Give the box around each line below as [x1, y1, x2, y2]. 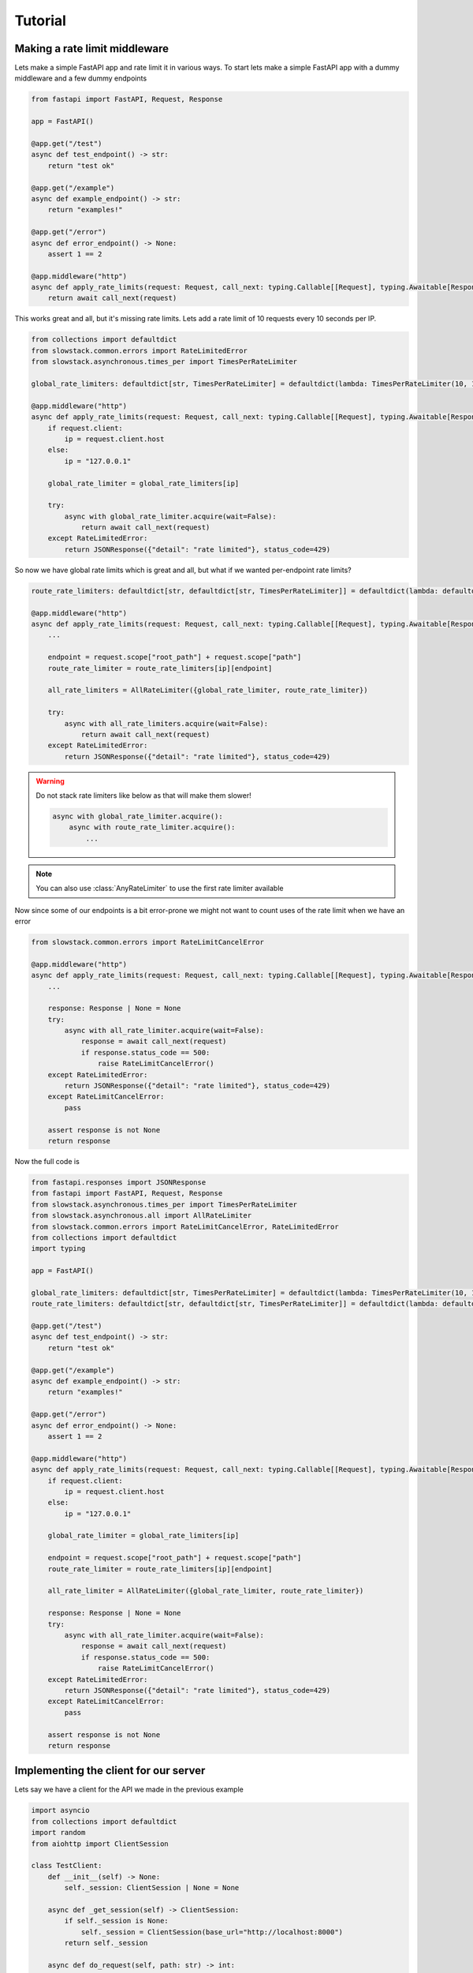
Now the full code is [14, 1156, 80, 1166]
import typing [31, 1244, 86, 1253]
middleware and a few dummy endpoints [14, 73, 147, 83]
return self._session [64, 1938, 148, 1948]
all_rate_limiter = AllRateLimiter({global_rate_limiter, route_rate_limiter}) [47, 1586, 364, 1596]
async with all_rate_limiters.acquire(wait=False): [64, 719, 269, 728]
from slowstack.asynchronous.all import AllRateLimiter [31, 1211, 252, 1220]
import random [31, 1828, 86, 1837]
